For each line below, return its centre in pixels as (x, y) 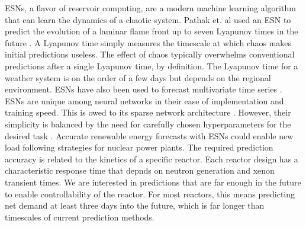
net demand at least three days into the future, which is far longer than (135, 205)
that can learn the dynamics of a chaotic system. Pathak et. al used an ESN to (148, 19)
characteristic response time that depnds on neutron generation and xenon (140, 170)
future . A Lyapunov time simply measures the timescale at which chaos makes (148, 42)
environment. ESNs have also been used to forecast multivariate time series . (144, 89)
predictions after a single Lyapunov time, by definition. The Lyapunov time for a (152, 65)
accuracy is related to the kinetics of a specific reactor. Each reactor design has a (152, 159)
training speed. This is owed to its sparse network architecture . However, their (148, 112)
